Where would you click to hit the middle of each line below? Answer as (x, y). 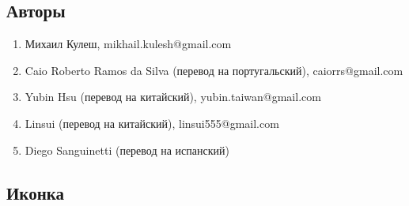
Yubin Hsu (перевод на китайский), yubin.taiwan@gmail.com (173, 97)
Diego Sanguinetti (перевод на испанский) (127, 150)
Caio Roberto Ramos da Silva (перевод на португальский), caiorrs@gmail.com (214, 70)
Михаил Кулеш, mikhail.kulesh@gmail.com (128, 44)
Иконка (36, 192)
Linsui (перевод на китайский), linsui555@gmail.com (152, 123)
